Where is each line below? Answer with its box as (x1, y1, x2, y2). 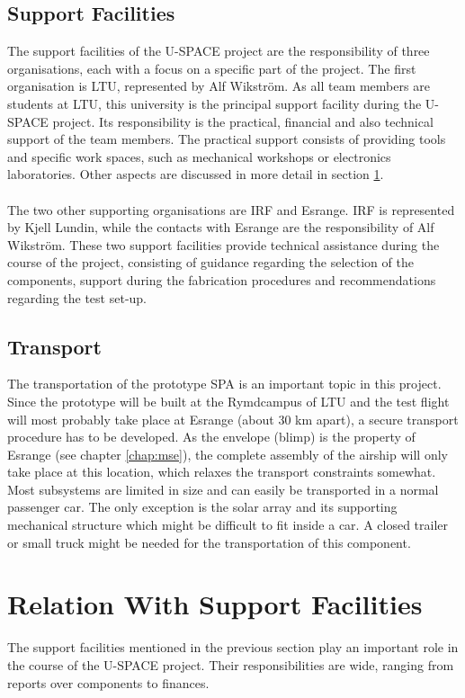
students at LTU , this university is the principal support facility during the (7, 94, 422, 112)
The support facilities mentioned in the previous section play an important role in (7, 638, 459, 657)
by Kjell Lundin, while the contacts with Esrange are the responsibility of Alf (7, 218, 434, 237)
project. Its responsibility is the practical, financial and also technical (52, 112, 434, 130)
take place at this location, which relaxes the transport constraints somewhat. (7, 462, 436, 481)
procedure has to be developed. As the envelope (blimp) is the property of (7, 427, 416, 446)
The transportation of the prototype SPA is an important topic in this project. (7, 374, 442, 393)
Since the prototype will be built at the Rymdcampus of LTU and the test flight (7, 391, 450, 410)
